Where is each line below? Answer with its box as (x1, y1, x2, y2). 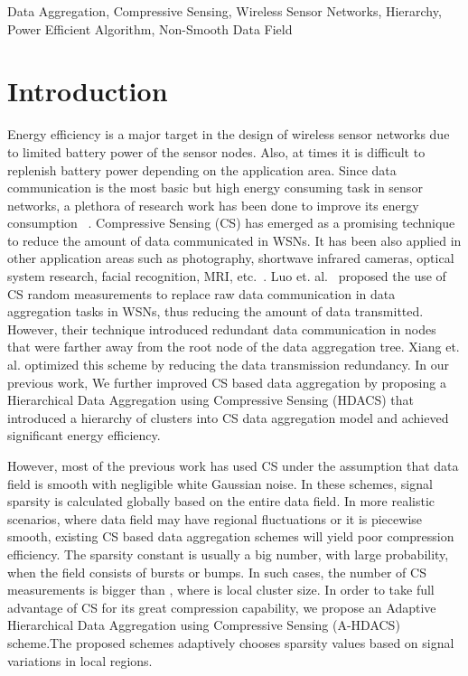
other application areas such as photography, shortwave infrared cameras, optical (7, 249, 454, 268)
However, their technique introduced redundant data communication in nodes (7, 319, 436, 338)
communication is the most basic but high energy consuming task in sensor (7, 178, 423, 197)
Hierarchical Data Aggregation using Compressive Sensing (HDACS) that (7, 390, 415, 409)
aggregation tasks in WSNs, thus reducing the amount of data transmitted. (7, 302, 424, 321)
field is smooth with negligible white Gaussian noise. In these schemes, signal (7, 474, 433, 493)
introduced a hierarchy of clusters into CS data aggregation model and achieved (7, 408, 449, 427)
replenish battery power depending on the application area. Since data (7, 160, 397, 179)
